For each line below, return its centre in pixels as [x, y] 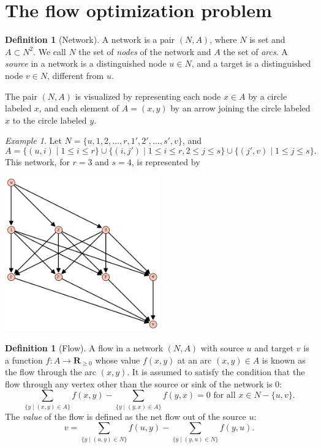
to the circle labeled [50, 120]
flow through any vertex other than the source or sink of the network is [139, 383]
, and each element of [79, 108]
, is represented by [166, 161]
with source [222, 348]
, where [223, 39]
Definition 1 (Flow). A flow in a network [84, 348]
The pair [21, 96]
